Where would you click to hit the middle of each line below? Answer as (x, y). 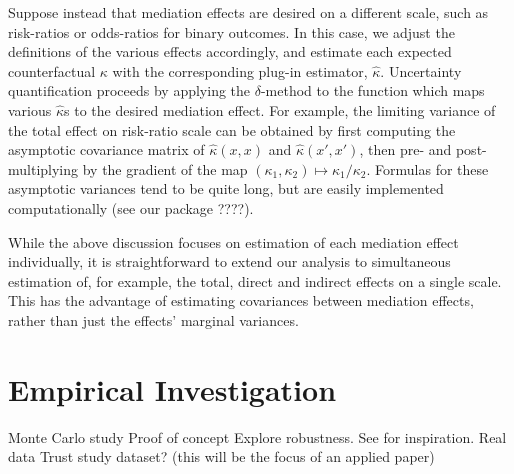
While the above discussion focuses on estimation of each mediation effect (233, 241)
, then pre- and (405, 149)
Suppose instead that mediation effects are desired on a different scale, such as (248, 12)
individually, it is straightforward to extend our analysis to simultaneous (229, 261)
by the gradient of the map (165, 168)
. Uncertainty (421, 70)
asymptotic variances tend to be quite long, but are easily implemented (226, 188)
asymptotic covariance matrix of (106, 149)
